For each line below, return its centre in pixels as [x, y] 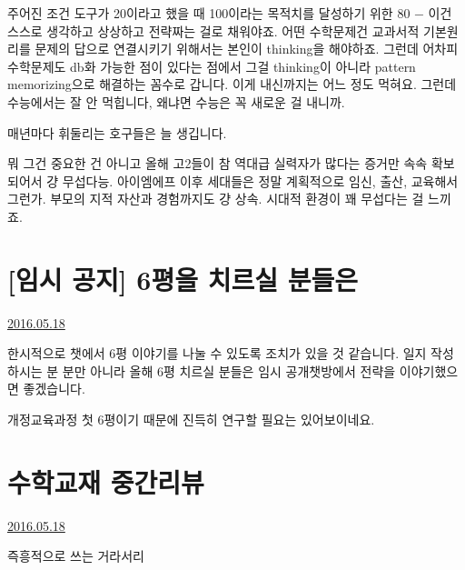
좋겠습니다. [54, 389]
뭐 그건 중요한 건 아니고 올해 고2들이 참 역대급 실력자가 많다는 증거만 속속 [218, 163]
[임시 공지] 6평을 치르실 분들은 [183, 279]
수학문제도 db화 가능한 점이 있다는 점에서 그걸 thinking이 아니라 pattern [212, 66]
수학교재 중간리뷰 [106, 481]
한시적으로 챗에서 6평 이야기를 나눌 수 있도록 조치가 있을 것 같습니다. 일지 [217, 353]
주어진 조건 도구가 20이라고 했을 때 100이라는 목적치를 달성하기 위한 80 [209, 13]
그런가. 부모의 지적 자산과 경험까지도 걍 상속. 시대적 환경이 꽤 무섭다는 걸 [216, 199]
